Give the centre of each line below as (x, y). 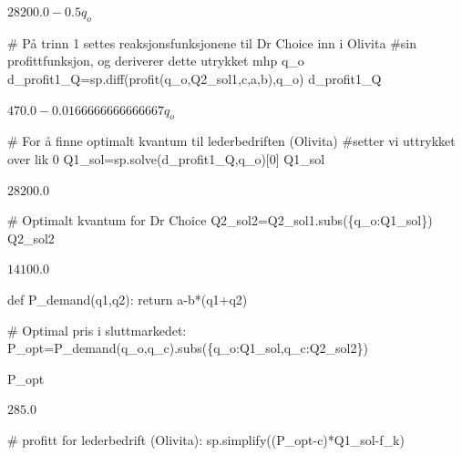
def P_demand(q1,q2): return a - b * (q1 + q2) (128, 299)
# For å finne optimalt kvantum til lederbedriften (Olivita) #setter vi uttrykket (231, 141)
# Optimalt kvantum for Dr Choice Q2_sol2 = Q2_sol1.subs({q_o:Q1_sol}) (220, 220)
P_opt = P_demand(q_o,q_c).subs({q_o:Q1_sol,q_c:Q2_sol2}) (188, 348)
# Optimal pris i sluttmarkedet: (97, 330)
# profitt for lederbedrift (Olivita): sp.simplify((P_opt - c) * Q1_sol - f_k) (206, 439)
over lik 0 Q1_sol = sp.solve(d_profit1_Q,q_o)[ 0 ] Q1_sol (166, 158)
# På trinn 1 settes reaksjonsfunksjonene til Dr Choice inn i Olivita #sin (212, 42)
